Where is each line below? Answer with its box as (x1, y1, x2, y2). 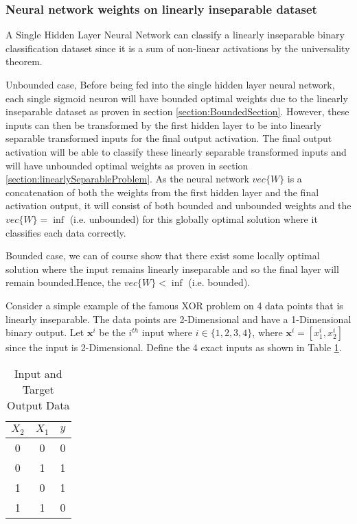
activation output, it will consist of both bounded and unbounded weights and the (5, 198, 352, 213)
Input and (14, 365, 62, 381)
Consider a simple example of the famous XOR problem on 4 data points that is (5, 298, 343, 312)
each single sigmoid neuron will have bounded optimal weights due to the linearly (5, 91, 348, 105)
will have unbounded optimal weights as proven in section (5, 158, 249, 172)
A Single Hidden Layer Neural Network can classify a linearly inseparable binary (5, 27, 345, 42)
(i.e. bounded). (188, 275, 251, 289)
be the (99, 325, 126, 340)
